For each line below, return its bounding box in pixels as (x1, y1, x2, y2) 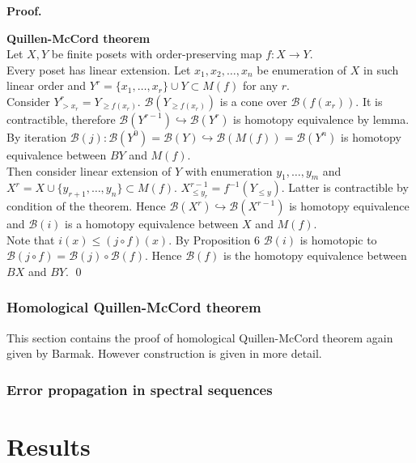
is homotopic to (299, 231, 377, 248)
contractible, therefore (6, 110, 116, 127)
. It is (355, 92, 383, 109)
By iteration (6, 128, 67, 145)
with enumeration (185, 162, 273, 179)
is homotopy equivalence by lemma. (233, 110, 410, 127)
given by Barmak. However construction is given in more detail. (6, 345, 322, 362)
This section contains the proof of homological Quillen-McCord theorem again (6, 329, 393, 346)
